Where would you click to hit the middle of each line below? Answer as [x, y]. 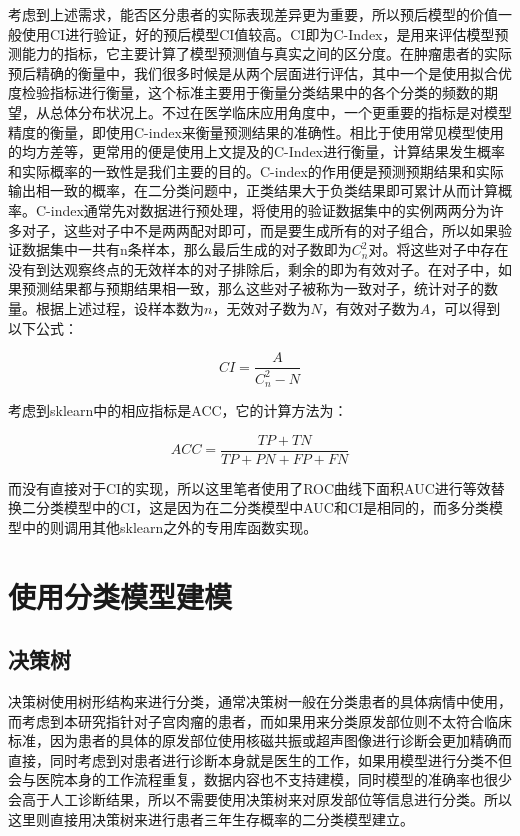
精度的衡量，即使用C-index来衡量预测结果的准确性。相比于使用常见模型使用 [256, 131]
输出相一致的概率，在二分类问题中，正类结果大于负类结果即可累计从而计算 [253, 190]
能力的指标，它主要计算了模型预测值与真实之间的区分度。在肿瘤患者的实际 [266, 53]
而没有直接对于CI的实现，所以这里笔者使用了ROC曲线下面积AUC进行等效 [249, 487]
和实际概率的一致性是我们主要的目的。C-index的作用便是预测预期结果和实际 [256, 170]
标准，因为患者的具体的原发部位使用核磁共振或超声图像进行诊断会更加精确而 [260, 740]
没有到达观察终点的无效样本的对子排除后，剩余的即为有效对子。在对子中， [253, 268]
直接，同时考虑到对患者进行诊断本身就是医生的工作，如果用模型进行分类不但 [260, 759]
